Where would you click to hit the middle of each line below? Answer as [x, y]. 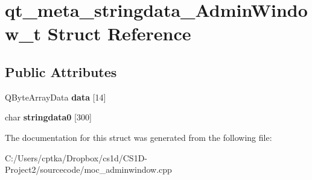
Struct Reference [119, 33]
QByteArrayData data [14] [56, 97]
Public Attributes [61, 71]
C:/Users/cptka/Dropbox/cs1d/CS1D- [76, 157]
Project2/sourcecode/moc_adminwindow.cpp [88, 169]
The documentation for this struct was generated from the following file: [138, 137]
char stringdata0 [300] [48, 117]
